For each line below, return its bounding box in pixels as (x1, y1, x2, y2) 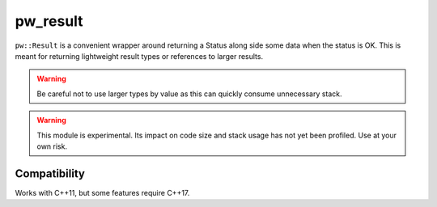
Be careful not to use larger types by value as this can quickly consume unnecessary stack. (36, 89, 343, 99)
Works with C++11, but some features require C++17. (15, 188, 190, 197)
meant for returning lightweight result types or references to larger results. (15, 51, 263, 61)
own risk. (36, 142, 68, 151)
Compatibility (15, 167, 85, 180)
